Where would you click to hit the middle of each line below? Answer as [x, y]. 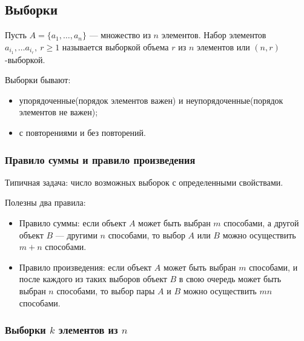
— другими [76, 235]
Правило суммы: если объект [73, 223]
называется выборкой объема [115, 46]
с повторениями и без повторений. [82, 133]
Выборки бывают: [38, 80]
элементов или [223, 46]
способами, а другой [261, 223]
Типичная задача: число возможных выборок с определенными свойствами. [144, 182]
